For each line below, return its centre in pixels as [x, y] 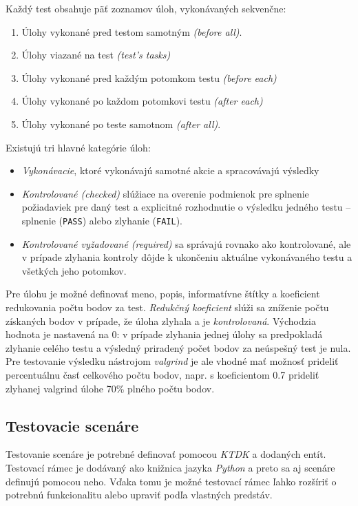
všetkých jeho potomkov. [74, 270]
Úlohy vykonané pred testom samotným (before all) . [132, 31]
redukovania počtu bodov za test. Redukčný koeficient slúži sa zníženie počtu [167, 307]
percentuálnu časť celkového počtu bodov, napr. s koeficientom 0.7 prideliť [162, 374]
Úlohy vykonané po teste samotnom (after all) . [121, 124]
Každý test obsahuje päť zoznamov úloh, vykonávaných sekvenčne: [146, 8]
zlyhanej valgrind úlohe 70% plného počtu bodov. [110, 388]
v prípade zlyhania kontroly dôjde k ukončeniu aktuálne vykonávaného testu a [187, 257]
